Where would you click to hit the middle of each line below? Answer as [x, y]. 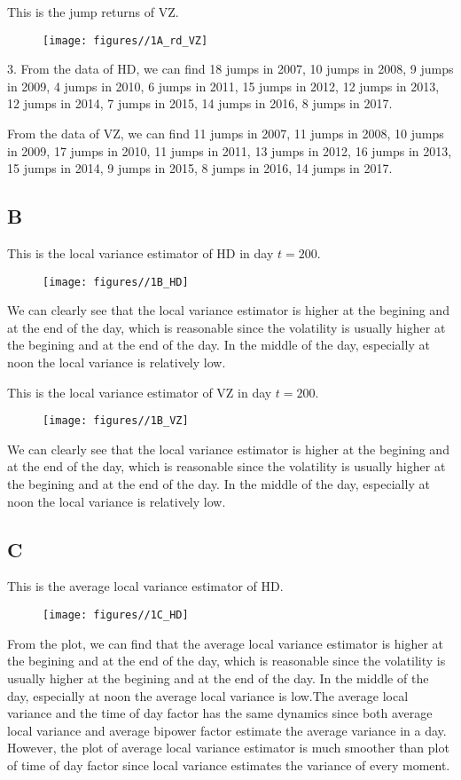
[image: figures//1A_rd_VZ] [125, 40]
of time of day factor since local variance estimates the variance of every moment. [229, 764]
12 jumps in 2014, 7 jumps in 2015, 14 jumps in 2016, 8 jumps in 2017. [200, 103]
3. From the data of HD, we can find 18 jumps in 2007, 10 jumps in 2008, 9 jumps [230, 69]
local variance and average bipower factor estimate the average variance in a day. [227, 730]
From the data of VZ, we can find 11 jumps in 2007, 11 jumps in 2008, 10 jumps [226, 134]
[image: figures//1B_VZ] [116, 421]
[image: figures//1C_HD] [116, 615]
